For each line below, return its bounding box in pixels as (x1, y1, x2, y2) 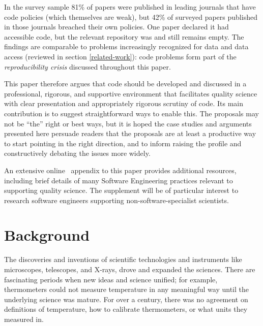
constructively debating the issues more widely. (4, 148, 151, 158)
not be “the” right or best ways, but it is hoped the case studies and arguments (4, 118, 252, 128)
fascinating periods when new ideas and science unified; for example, (4, 274, 218, 284)
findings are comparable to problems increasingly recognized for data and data (4, 41, 249, 52)
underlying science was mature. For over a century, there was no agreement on (4, 294, 248, 304)
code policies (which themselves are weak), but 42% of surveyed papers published (4, 11, 257, 22)
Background (4, 224, 90, 245)
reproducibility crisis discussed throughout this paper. (4, 61, 171, 72)
